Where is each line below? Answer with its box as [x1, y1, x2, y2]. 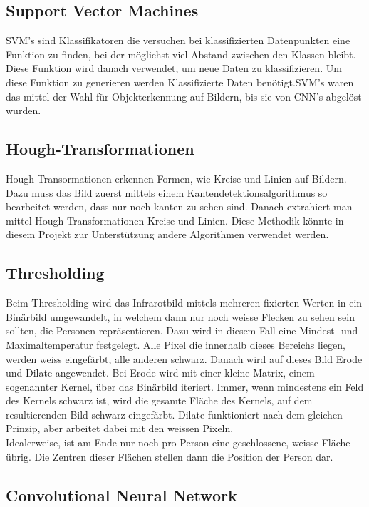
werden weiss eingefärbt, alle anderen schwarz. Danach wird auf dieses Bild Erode [6, 351, 363, 366]
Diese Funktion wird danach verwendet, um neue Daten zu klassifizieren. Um [6, 61, 342, 76]
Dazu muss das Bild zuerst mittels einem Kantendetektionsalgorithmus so [6, 185, 328, 200]
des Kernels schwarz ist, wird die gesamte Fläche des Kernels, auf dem [6, 393, 313, 408]
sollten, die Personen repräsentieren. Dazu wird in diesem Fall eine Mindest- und [6, 323, 358, 338]
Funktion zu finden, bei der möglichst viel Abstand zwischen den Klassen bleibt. [6, 46, 356, 61]
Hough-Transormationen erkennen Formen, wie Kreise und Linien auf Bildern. [6, 170, 347, 185]
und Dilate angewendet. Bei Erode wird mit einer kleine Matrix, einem [6, 365, 315, 380]
